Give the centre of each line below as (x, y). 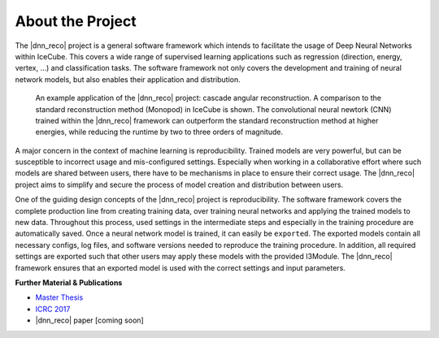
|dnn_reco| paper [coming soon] (89, 320)
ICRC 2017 (53, 309)
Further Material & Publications (69, 282)
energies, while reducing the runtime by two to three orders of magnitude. (159, 132)
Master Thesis (59, 297)
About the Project (76, 21)
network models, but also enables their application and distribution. (128, 79)
